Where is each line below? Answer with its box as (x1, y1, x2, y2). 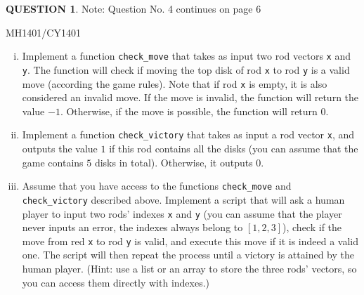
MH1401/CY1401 (6, 25, 81, 39)
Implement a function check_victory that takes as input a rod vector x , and (22, 127, 355, 142)
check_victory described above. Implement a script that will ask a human (22, 192, 345, 206)
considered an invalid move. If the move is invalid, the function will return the (22, 90, 359, 105)
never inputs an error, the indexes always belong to (22, 220, 243, 235)
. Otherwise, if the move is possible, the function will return (60, 103, 318, 118)
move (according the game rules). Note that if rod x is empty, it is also (22, 76, 327, 91)
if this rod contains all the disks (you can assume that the (109, 141, 358, 155)
